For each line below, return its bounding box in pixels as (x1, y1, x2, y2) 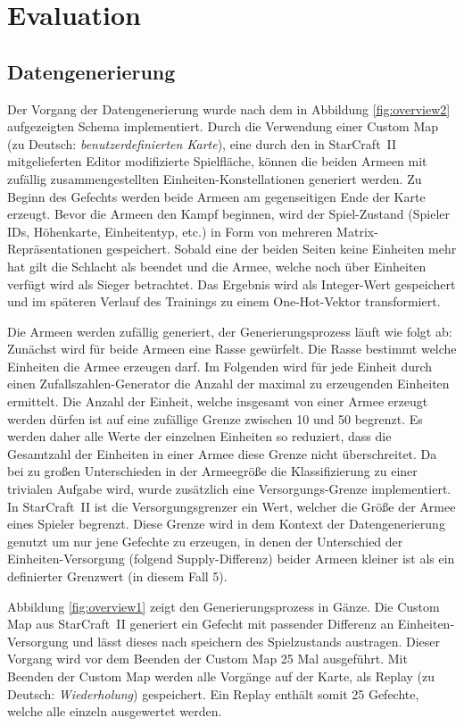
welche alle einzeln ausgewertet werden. (7, 702, 222, 721)
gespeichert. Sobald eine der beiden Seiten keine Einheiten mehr (106, 239, 457, 258)
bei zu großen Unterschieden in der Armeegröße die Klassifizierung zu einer (7, 462, 418, 480)
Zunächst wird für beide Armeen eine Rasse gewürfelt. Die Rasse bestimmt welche (7, 339, 457, 358)
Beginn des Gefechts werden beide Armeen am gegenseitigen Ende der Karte (7, 187, 426, 205)
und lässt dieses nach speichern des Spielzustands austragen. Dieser (72, 631, 440, 650)
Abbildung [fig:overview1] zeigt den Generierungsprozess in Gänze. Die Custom (7, 597, 440, 615)
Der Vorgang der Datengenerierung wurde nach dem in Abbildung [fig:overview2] (7, 99, 451, 118)
